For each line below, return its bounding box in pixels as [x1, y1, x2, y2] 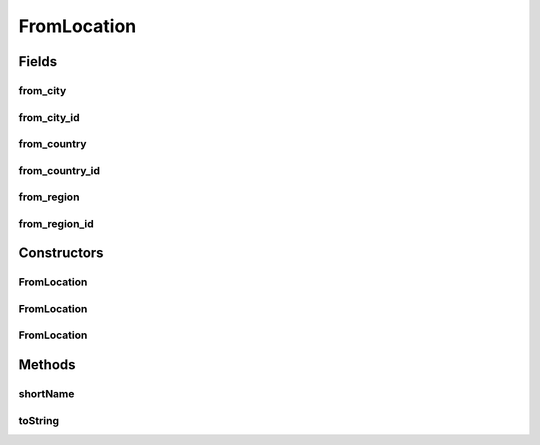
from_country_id [18, 163, 100, 177]
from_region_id [18, 216, 94, 230]
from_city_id [18, 110, 80, 124]
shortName [18, 387, 75, 401]
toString [18, 413, 60, 427]
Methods [18, 356, 76, 374]
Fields [18, 53, 58, 70]
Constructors [18, 245, 104, 262]
